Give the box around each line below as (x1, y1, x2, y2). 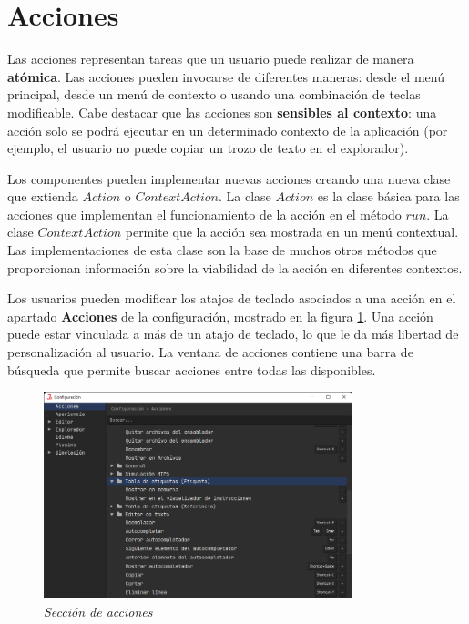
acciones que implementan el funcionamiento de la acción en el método (7, 204, 402, 223)
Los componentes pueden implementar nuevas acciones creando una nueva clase (7, 169, 451, 188)
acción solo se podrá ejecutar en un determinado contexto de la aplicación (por (7, 120, 448, 139)
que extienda (7, 187, 78, 206)
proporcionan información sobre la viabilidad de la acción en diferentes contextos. (7, 258, 463, 277)
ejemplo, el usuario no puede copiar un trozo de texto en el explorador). (7, 138, 409, 158)
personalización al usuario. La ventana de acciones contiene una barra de (7, 343, 413, 362)
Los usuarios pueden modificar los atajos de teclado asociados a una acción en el (7, 289, 456, 308)
